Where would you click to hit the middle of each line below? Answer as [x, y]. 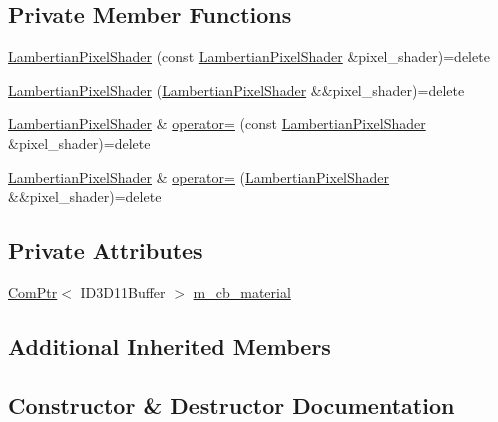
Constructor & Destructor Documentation [231, 404]
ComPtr [33, 291]
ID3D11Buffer [123, 291]
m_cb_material [242, 291]
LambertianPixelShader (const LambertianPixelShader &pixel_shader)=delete [249, 56]
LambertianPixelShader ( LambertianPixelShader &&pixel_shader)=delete [236, 89]
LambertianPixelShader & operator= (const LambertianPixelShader [217, 123]
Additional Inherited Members [169, 345]
